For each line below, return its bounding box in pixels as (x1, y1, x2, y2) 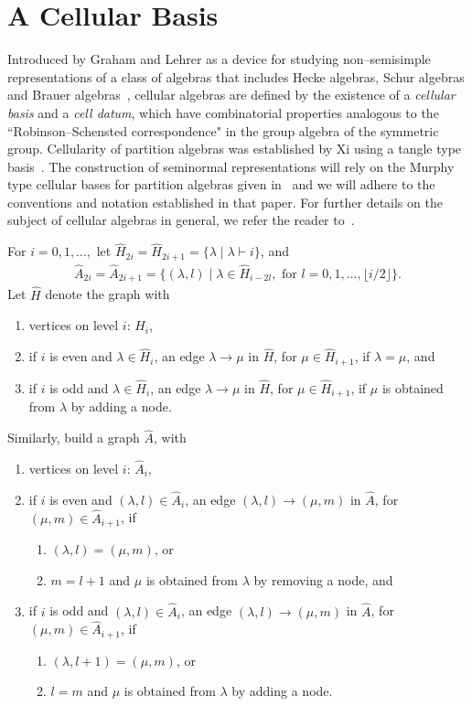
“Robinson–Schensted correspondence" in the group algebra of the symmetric (7, 121, 439, 140)
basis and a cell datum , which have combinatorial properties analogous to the (7, 102, 439, 122)
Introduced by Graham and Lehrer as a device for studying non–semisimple (7, 49, 431, 69)
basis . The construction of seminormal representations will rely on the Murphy (7, 156, 455, 176)
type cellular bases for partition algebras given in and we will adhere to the (7, 175, 435, 194)
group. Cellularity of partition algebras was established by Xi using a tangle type (7, 139, 462, 158)
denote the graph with (45, 284, 170, 304)
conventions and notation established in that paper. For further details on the (7, 192, 443, 211)
